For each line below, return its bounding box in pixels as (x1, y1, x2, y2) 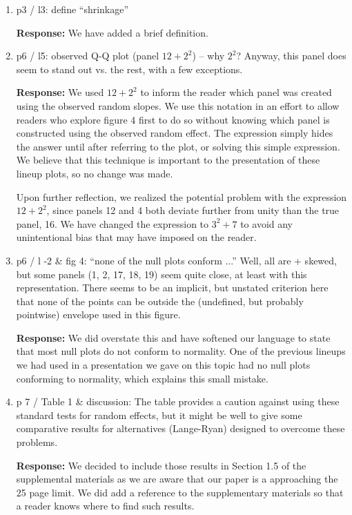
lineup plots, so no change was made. (16, 166, 173, 180)
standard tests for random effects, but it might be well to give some (16, 407, 302, 422)
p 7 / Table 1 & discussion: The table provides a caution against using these (16, 394, 340, 409)
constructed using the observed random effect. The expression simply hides (16, 126, 333, 140)
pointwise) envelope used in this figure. (16, 307, 181, 322)
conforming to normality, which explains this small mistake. (16, 371, 268, 385)
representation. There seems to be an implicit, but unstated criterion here (16, 280, 329, 295)
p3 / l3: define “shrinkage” (16, 2, 129, 16)
